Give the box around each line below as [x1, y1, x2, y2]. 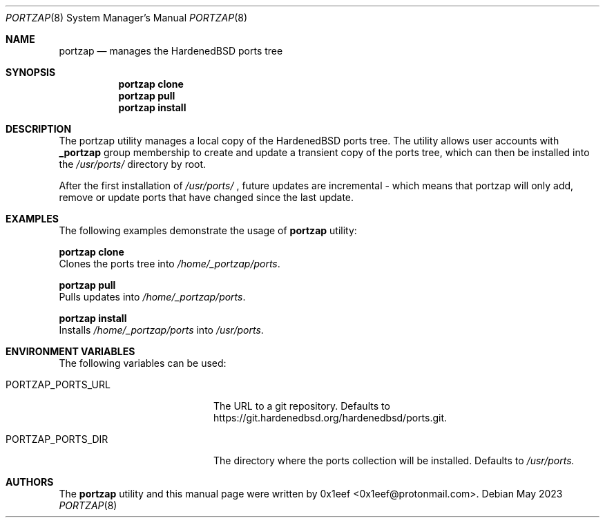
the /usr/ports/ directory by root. [59, 158, 207, 170]
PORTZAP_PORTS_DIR [6, 433, 108, 445]
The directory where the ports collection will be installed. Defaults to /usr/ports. [213, 455, 575, 466]
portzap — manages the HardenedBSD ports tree [59, 45, 283, 57]
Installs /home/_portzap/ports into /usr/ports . [59, 324, 264, 336]
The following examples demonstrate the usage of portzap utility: [59, 225, 357, 236]
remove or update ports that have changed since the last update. [59, 191, 354, 203]
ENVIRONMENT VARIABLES [6, 345, 135, 357]
